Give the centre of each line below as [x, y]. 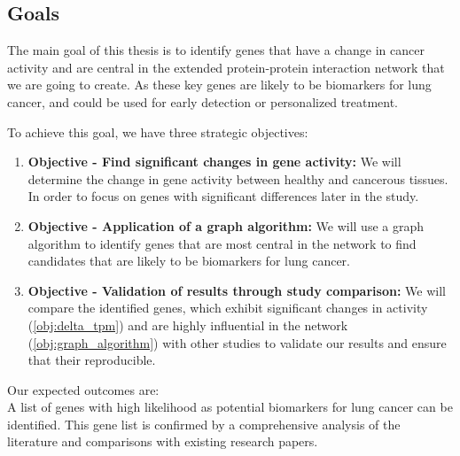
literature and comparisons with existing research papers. [163, 441]
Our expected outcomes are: [83, 389]
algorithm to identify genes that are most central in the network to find [222, 243]
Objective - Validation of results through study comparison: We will [237, 290]
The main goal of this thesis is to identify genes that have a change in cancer [216, 50]
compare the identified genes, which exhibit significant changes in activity [228, 308]
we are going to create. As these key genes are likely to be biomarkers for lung [219, 85]
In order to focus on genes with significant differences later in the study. [223, 196]
